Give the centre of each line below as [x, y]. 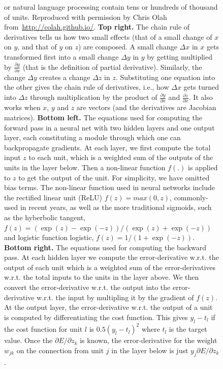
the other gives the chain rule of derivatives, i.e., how [87, 87]
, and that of [37, 47]
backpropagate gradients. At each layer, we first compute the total [107, 147]
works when [22, 107]
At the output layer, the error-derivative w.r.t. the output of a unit [108, 307]
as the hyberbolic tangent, [45, 217]
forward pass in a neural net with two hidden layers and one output [109, 127]
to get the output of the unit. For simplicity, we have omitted [114, 177]
